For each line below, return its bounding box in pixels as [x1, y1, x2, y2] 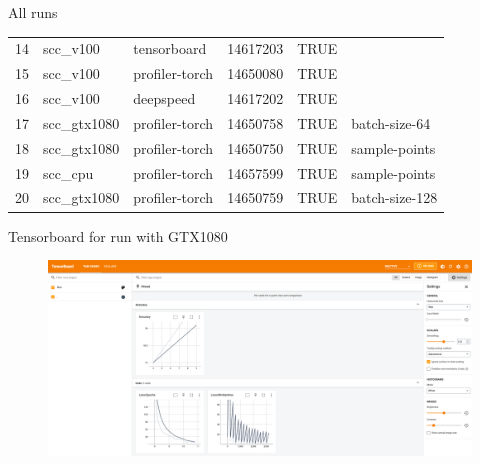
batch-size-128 [351, 187, 438, 208]
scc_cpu [43, 162, 94, 183]
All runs [8, 2, 58, 22]
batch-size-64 [351, 112, 431, 133]
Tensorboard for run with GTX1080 [8, 225, 228, 246]
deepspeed [133, 88, 196, 109]
